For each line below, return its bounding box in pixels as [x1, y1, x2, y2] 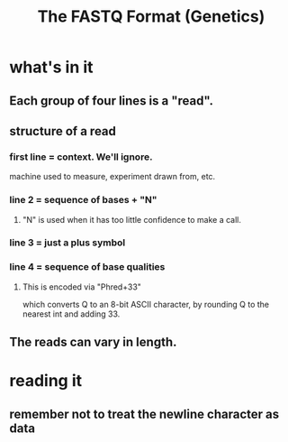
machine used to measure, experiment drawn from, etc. [9, 171, 216, 182]
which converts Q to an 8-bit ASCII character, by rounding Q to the [22, 299, 270, 309]
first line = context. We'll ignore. [9, 151, 153, 163]
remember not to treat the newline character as [9, 406, 280, 421]
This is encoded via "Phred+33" [22, 281, 142, 292]
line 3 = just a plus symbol [9, 236, 126, 249]
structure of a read [9, 124, 117, 139]
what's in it [9, 57, 94, 78]
